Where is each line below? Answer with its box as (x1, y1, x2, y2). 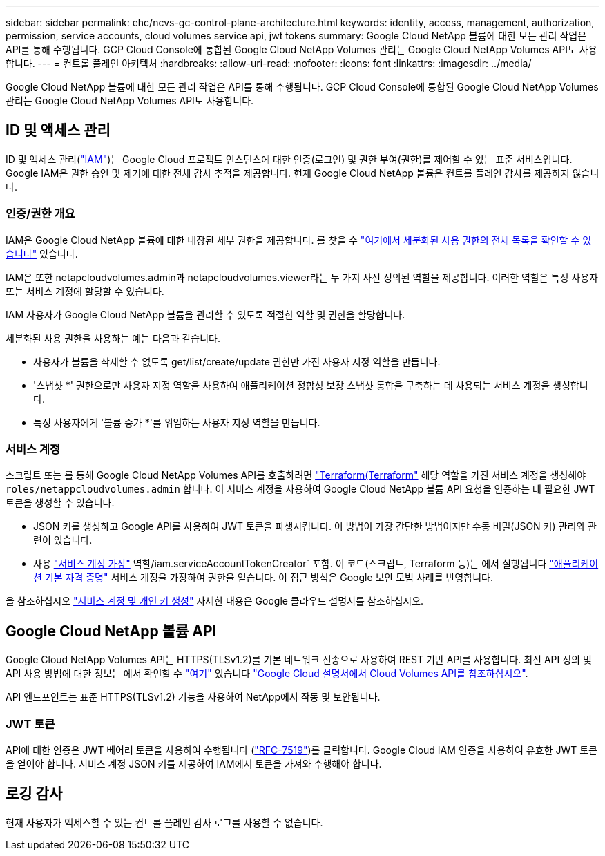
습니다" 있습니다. (6, 247, 78, 260)
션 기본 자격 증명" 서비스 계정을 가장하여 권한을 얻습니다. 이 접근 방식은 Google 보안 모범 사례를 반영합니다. (33, 571, 493, 584)
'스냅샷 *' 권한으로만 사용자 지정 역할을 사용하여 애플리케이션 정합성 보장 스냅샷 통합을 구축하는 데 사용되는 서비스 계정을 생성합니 (33, 379, 588, 391)
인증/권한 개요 (6, 207, 75, 221)
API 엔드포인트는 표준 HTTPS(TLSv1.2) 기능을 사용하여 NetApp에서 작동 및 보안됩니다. (6, 691, 381, 703)
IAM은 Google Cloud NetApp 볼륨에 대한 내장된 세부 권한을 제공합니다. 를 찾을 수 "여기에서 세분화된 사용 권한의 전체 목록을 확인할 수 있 (6, 234, 592, 246)
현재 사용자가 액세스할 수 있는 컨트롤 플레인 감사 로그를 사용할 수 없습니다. (6, 816, 323, 828)
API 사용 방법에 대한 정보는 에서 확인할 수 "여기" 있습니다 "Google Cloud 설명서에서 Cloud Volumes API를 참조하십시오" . (6, 667, 528, 680)
